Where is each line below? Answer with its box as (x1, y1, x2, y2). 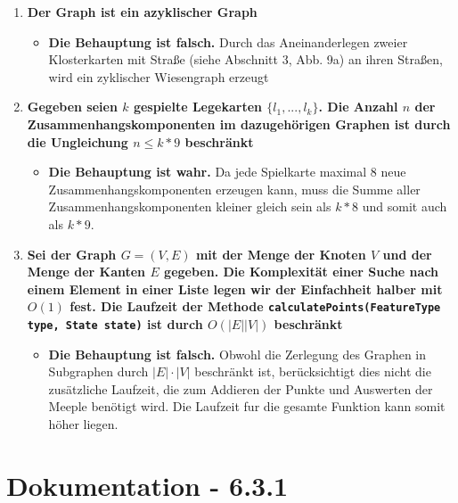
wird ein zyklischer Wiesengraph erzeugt (48, 67, 269, 86)
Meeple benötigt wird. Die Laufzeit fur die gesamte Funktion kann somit (48, 397, 446, 416)
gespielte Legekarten (133, 97, 262, 116)
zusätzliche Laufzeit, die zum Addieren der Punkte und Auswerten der (48, 379, 433, 398)
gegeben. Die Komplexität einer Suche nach (164, 262, 439, 281)
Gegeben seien (27, 97, 118, 116)
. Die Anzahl (318, 97, 398, 116)
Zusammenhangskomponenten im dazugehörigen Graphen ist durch (27, 114, 451, 133)
